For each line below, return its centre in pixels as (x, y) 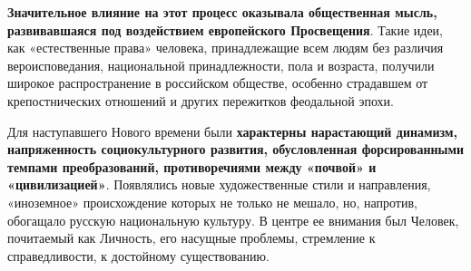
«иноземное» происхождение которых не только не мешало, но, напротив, (212, 202)
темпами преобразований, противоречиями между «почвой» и (192, 166)
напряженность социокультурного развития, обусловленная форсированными (236, 149)
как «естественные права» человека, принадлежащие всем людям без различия (226, 48)
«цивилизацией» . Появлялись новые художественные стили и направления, (219, 184)
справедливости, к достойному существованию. (138, 255)
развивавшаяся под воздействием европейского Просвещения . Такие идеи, (225, 29)
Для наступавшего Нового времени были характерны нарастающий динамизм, (233, 131)
